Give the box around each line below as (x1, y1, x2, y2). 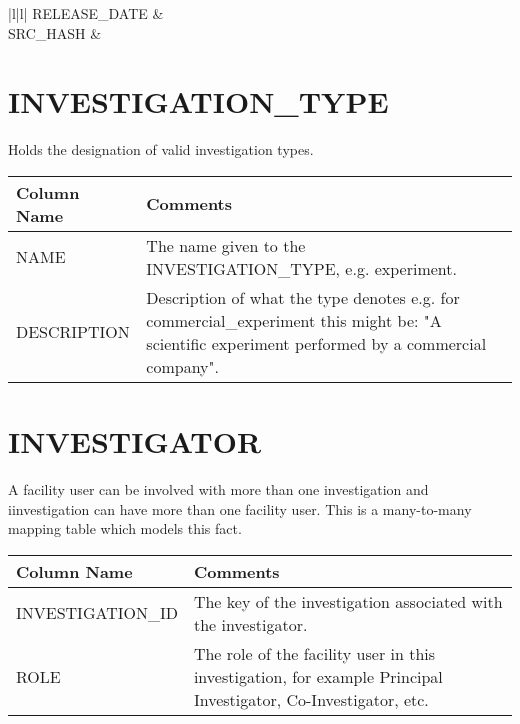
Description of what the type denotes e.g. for (146, 285, 460, 309)
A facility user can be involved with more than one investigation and (8, 479, 429, 500)
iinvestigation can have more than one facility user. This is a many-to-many (8, 498, 472, 519)
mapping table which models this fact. (8, 518, 242, 539)
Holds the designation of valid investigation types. (8, 139, 314, 160)
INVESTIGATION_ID (16, 601, 178, 625)
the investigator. (193, 612, 308, 636)
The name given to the (146, 233, 306, 257)
